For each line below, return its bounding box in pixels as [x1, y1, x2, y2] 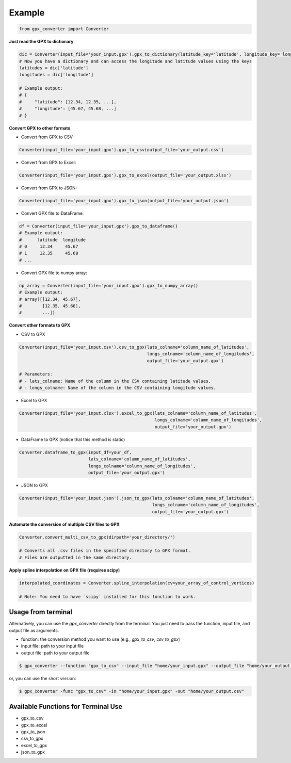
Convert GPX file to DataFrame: [21, 210, 84, 216]
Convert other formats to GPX [9, 323, 70, 328]
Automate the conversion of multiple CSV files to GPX [9, 521, 120, 527]
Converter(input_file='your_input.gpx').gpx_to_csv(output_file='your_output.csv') [19, 147, 224, 152]
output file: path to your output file [21, 650, 90, 656]
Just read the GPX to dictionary [9, 39, 74, 45]
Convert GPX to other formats [9, 125, 70, 131]
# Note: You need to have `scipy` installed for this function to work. [19, 594, 196, 599]
